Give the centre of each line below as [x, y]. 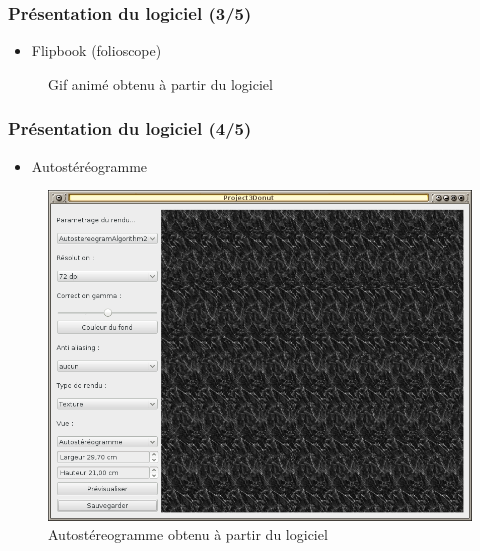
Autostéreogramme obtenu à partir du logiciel [188, 534]
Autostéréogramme [89, 165]
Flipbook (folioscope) [96, 50]
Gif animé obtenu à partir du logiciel [160, 83]
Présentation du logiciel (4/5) [130, 128]
